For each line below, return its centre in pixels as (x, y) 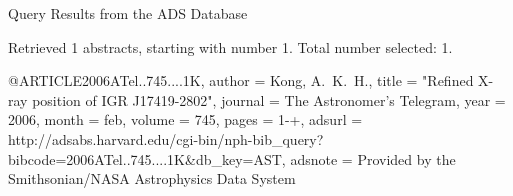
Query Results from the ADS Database (128, 13)
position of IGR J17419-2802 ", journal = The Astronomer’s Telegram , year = (269, 99)
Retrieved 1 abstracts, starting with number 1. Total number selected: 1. (230, 46)
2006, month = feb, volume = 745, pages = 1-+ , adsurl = (185, 119)
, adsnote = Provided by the (368, 158)
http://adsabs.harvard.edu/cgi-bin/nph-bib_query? (166, 138)
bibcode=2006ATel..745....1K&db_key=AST (145, 158)
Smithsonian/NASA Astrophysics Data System (152, 178)
